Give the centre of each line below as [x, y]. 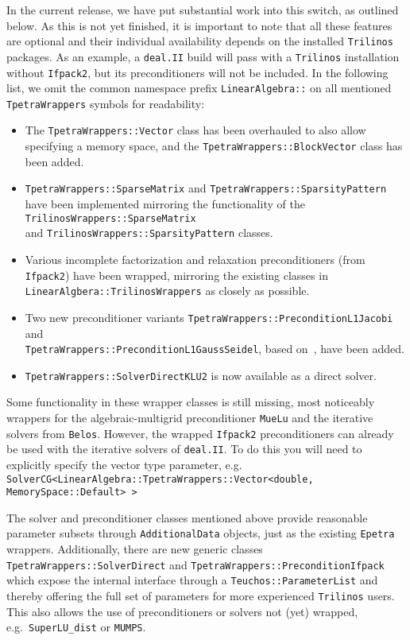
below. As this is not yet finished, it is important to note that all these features [199, 25]
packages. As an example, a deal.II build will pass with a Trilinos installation [203, 56]
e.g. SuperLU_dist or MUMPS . [76, 627]
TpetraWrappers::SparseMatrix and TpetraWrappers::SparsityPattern [206, 188]
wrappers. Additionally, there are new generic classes [135, 549]
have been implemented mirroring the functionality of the [165, 204]
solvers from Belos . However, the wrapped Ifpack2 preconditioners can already [200, 433]
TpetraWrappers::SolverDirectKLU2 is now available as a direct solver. [201, 375]
